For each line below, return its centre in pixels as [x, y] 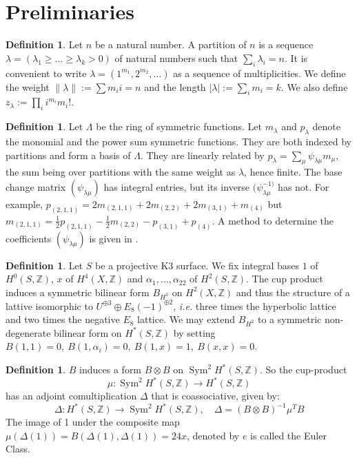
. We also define [314, 86]
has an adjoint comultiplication [71, 396]
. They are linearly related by [202, 155]
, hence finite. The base [293, 172]
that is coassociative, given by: [215, 396]
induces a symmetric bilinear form [78, 292]
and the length [175, 86]
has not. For [304, 186]
